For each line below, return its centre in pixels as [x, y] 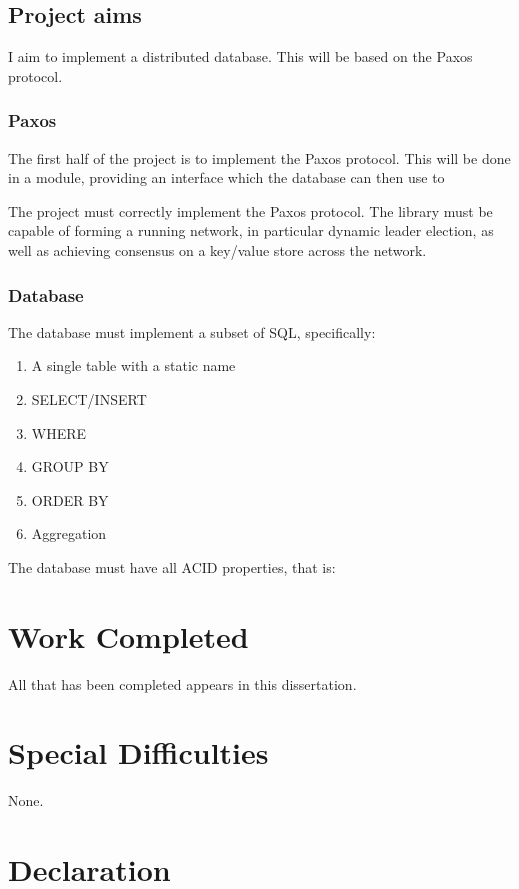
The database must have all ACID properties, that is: [172, 566]
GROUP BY [70, 466]
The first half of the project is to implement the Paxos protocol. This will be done [259, 157]
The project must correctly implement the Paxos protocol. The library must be [250, 210]
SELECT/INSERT [89, 398]
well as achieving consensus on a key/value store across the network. [217, 249]
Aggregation [69, 533]
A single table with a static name [133, 365]
